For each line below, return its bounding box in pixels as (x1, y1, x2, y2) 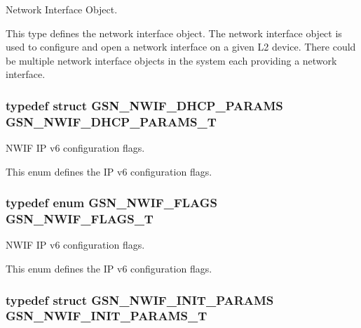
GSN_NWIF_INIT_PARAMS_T (6, 307, 207, 324)
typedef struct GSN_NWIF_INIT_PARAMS (6, 291, 274, 308)
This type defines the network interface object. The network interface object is (6, 25, 342, 40)
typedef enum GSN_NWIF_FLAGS (6, 194, 217, 211)
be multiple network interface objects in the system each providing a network (6, 53, 337, 67)
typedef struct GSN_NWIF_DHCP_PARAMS (6, 96, 283, 114)
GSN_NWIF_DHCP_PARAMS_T (6, 112, 217, 130)
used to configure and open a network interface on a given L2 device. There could (6, 39, 356, 54)
